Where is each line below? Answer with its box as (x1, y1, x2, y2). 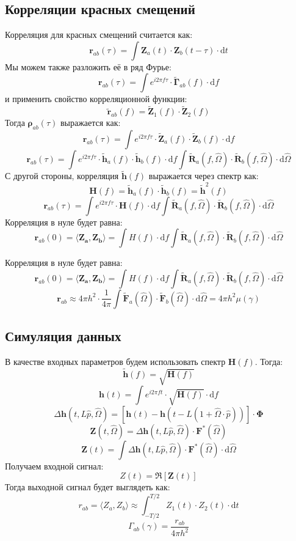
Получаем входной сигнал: (5, 459, 104, 472)
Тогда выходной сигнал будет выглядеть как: (5, 480, 170, 493)
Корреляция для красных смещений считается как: (5, 28, 193, 41)
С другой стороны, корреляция (5, 169, 119, 182)
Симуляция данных (5, 326, 121, 345)
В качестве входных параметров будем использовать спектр (5, 355, 226, 367)
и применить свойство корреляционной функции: (5, 92, 187, 105)
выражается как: (60, 116, 121, 129)
